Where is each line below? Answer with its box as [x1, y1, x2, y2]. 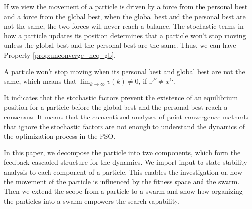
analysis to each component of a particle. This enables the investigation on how [4, 166, 243, 177]
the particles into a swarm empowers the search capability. [4, 195, 179, 206]
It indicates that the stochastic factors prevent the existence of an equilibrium [4, 92, 238, 102]
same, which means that [4, 76, 76, 86]
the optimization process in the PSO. [4, 131, 116, 141]
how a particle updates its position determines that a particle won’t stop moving [4, 30, 246, 40]
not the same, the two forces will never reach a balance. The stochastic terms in [4, 21, 244, 31]
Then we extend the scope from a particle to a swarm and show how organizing [4, 186, 243, 196]
